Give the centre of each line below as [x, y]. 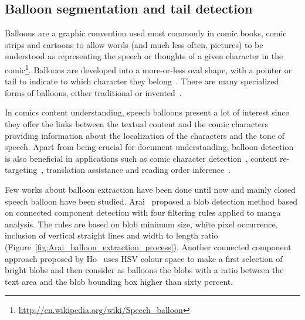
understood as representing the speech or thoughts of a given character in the [144, 56]
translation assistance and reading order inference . [138, 170]
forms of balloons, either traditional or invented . [93, 92]
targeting [21, 170]
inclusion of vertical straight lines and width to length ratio [111, 235]
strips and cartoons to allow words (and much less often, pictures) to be [134, 44]
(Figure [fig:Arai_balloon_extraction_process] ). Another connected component [148, 246]
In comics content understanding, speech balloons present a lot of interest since [147, 112]
